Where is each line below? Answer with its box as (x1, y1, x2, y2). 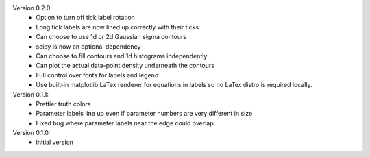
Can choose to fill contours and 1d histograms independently (36, 51, 208, 60)
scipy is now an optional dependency (36, 42, 141, 51)
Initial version (36, 138, 74, 147)
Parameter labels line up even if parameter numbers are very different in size (36, 110, 253, 118)
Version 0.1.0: (12, 129, 51, 137)
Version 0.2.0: (12, 4, 53, 12)
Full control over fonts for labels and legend (36, 71, 159, 79)
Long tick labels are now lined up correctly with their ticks (36, 23, 199, 31)
